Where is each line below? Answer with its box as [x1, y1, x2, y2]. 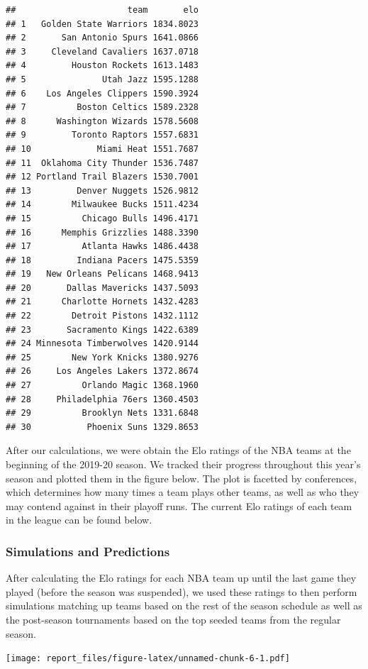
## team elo [6, 5, 199, 15]
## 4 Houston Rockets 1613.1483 [6, 60, 199, 71]
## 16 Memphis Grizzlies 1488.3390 [6, 227, 199, 238]
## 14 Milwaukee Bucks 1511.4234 [6, 199, 199, 210]
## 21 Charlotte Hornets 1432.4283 [6, 297, 199, 307]
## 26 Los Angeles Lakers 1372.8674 [6, 366, 199, 377]
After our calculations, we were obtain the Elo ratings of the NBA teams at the [6, 443, 351, 458]
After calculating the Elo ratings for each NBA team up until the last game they [6, 570, 357, 585]
